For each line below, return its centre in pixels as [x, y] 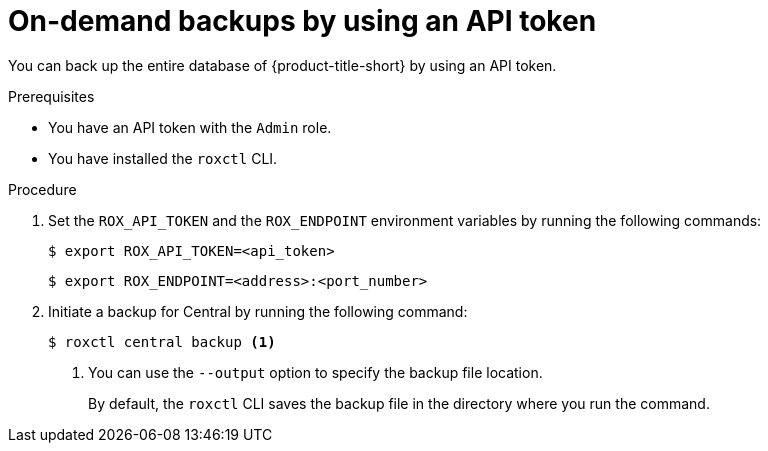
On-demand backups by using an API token [302, 21]
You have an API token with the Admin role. [190, 127]
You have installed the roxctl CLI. [163, 158]
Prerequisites [51, 96]
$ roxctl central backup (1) [162, 341]
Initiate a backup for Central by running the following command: [258, 311]
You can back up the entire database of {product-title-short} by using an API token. [282, 65]
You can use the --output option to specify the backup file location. [315, 372]
